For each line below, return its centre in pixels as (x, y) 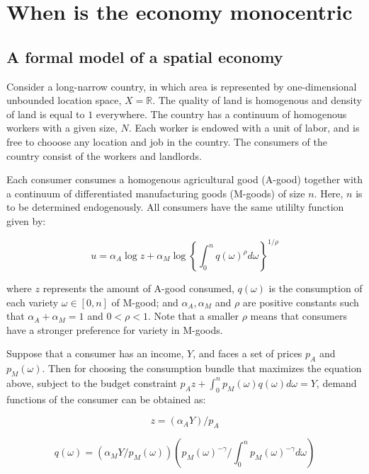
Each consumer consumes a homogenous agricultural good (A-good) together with (185, 179)
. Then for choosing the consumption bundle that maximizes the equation (202, 368)
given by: (26, 220)
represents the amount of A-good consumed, (138, 288)
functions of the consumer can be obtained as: (106, 399)
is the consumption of (316, 288)
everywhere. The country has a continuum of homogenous (221, 114)
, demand (336, 382)
